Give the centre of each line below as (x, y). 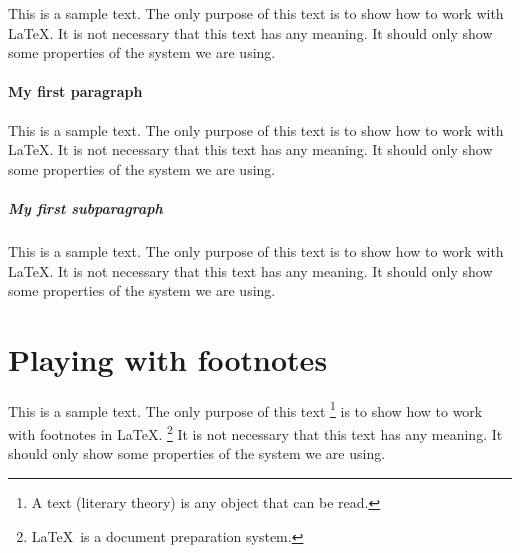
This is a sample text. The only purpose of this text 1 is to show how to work (245, 409)
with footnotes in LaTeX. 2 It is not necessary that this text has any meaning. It (255, 432)
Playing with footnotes (168, 358)
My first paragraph (75, 91)
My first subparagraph (85, 207)
